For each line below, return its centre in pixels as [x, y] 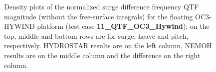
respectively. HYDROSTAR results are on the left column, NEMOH [108, 45]
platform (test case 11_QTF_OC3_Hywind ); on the [123, 26]
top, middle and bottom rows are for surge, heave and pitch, [96, 36]
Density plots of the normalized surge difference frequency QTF [102, 6]
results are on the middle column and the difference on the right [102, 55]
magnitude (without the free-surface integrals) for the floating [99, 16]
